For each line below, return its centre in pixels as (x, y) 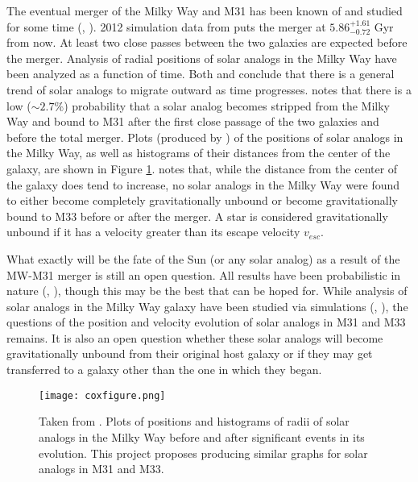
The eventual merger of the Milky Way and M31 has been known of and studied (205, 10)
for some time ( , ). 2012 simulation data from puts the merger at (166, 26)
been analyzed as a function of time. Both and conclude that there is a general (201, 74)
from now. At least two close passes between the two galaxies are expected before (207, 42)
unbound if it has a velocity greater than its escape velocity (153, 232)
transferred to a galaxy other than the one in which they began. (164, 370)
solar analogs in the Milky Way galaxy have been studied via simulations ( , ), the (207, 306)
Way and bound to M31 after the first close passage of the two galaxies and (193, 121)
